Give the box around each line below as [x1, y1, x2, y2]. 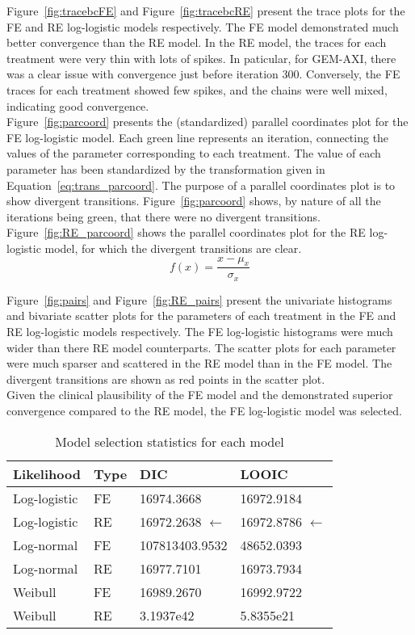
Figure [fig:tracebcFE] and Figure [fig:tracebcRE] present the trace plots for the [6, 2, 405, 19]
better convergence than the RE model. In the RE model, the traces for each [6, 34, 387, 51]
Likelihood [13, 464, 81, 483]
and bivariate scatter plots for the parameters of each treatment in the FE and [6, 307, 396, 324]
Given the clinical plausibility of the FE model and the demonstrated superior [6, 386, 393, 403]
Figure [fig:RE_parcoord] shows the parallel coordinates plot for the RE [6, 224, 366, 241]
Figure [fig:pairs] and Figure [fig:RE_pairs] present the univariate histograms [6, 291, 392, 308]
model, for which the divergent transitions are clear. [44, 239, 302, 256]
